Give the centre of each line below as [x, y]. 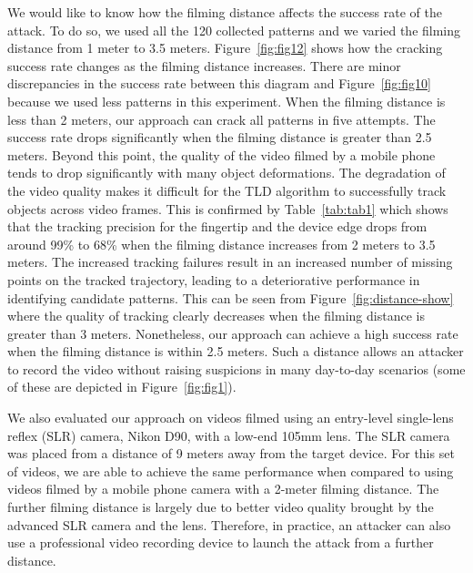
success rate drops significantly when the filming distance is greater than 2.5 [220, 137]
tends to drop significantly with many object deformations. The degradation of [226, 173]
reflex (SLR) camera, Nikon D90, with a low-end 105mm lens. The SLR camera [229, 435]
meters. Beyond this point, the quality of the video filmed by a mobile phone [221, 154]
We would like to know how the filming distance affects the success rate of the [225, 12]
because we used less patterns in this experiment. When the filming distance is [226, 101]
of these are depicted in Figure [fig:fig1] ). [122, 387]
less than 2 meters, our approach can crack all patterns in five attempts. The [221, 119]
